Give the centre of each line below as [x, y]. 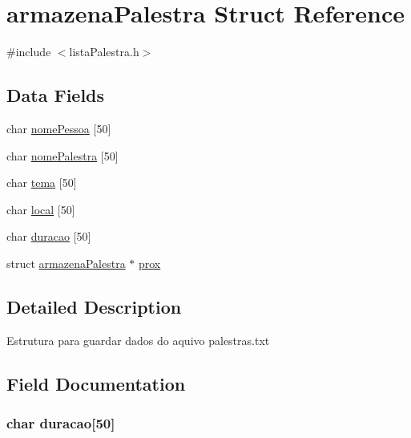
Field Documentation [96, 383]
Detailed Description [94, 306]
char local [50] [41, 209]
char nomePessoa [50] [59, 128]
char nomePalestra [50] [62, 155]
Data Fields [56, 95]
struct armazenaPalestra [66, 263]
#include [29, 52]
